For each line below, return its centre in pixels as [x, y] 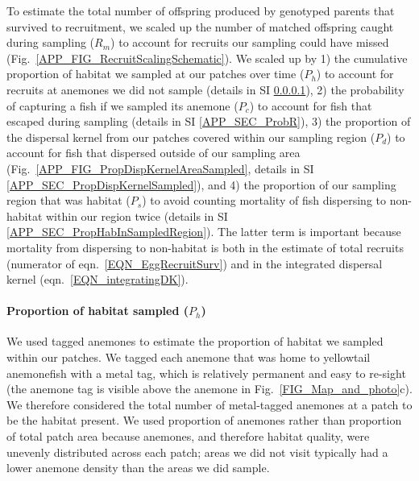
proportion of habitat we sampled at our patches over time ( [156, 74]
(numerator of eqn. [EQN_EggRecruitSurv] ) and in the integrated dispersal [195, 263]
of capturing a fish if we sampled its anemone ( [122, 105]
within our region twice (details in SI [137, 216]
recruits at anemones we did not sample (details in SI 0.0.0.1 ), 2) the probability [205, 89]
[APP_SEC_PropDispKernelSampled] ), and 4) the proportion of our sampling [201, 184]
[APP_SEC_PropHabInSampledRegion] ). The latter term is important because [204, 232]
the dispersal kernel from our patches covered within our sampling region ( [191, 137]
